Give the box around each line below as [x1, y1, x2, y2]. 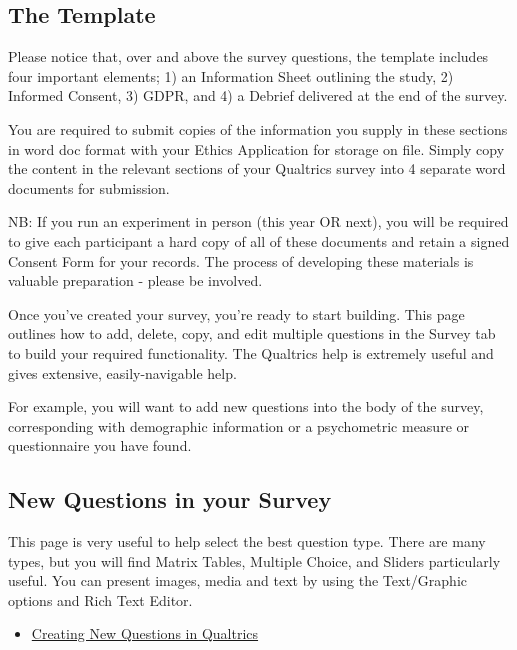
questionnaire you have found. [8, 435, 192, 456]
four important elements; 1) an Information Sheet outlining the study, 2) [8, 65, 454, 86]
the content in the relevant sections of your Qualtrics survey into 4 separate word [8, 158, 506, 179]
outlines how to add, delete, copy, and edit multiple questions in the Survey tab [8, 323, 496, 344]
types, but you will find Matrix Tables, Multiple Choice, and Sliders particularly [8, 550, 501, 571]
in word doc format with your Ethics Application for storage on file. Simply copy [8, 138, 505, 159]
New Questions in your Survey [8, 484, 332, 515]
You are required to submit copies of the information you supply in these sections [8, 118, 508, 139]
